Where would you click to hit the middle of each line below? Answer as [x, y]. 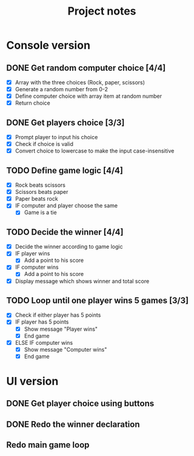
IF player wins [32, 254]
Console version [48, 45]
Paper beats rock [37, 199]
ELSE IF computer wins [44, 342]
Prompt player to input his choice [56, 137]
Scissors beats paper [42, 192]
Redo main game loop [48, 445]
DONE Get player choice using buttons [80, 403]
